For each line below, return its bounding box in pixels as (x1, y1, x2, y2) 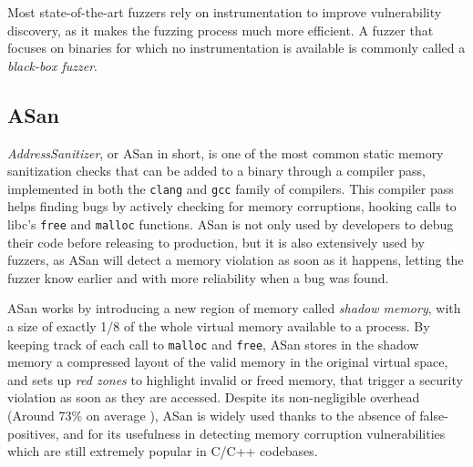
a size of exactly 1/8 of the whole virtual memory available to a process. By (7, 317, 430, 336)
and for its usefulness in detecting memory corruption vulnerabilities (63, 423, 446, 442)
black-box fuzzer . (7, 56, 98, 75)
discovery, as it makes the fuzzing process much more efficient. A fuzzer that (7, 20, 434, 39)
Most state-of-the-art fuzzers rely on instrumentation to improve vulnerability (7, 3, 442, 21)
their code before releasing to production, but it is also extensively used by (7, 232, 425, 251)
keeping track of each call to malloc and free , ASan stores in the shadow (7, 334, 419, 353)
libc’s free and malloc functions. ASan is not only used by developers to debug (7, 215, 454, 234)
